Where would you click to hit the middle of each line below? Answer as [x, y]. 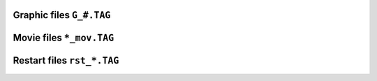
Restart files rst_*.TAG [66, 60]
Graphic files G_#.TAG [62, 15]
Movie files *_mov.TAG [64, 38]
